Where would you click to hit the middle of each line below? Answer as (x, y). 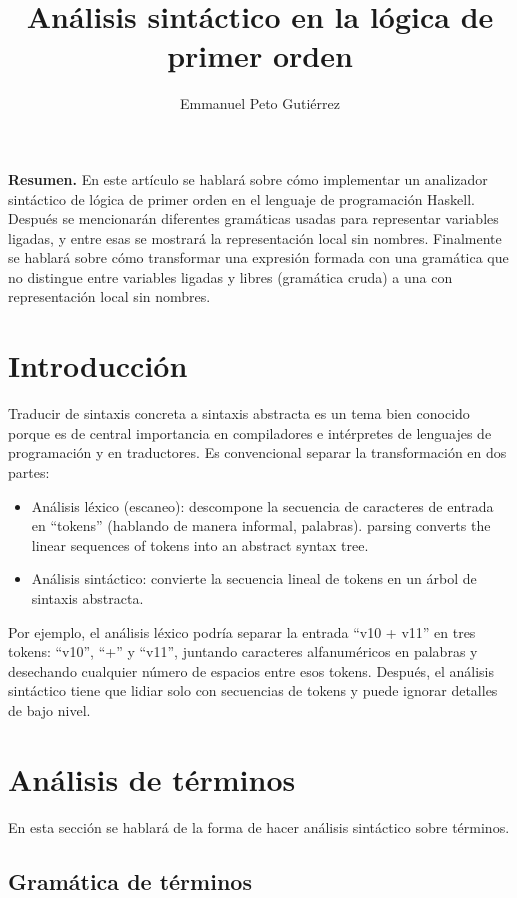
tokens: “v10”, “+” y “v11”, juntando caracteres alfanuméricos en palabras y (243, 651)
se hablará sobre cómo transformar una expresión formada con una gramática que (258, 257)
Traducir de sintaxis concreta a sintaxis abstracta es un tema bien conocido (239, 413)
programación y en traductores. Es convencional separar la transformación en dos (257, 452)
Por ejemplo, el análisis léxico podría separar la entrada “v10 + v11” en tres (242, 631)
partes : (29, 471)
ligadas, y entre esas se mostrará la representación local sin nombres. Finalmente (255, 237)
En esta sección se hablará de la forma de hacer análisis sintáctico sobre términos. (259, 826)
